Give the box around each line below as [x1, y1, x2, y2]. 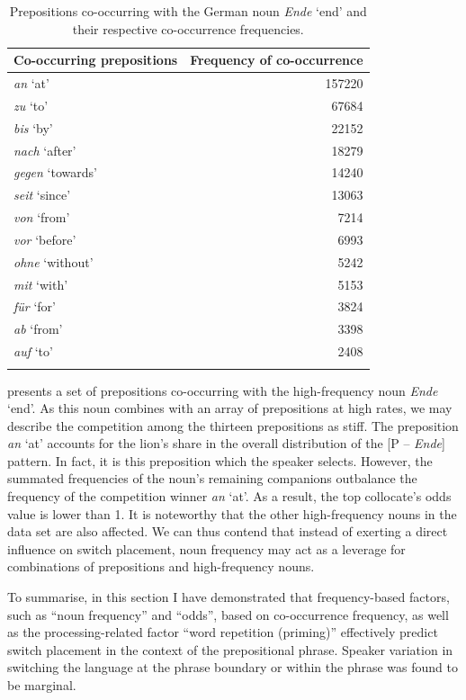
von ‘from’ [13, 208, 70, 227]
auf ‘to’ [13, 342, 53, 361]
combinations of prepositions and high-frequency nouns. [7, 557, 315, 576]
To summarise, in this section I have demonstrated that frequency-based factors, [7, 588, 450, 606]
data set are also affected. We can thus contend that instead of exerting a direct [7, 522, 448, 541]
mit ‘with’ [13, 274, 68, 293]
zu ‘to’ [13, 95, 49, 114]
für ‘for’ [13, 297, 56, 316]
